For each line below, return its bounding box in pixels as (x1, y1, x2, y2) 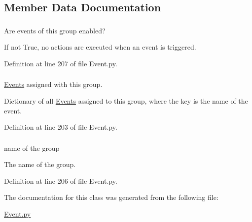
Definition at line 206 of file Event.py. (4, 175, 117, 186)
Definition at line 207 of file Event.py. (4, 58, 117, 68)
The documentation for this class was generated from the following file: (4, 192, 218, 202)
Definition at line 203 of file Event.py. (4, 122, 117, 132)
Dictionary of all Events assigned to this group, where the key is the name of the (4, 96, 248, 106)
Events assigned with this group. (4, 79, 103, 89)
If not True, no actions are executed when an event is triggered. (4, 42, 196, 52)
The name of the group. (4, 159, 76, 169)
